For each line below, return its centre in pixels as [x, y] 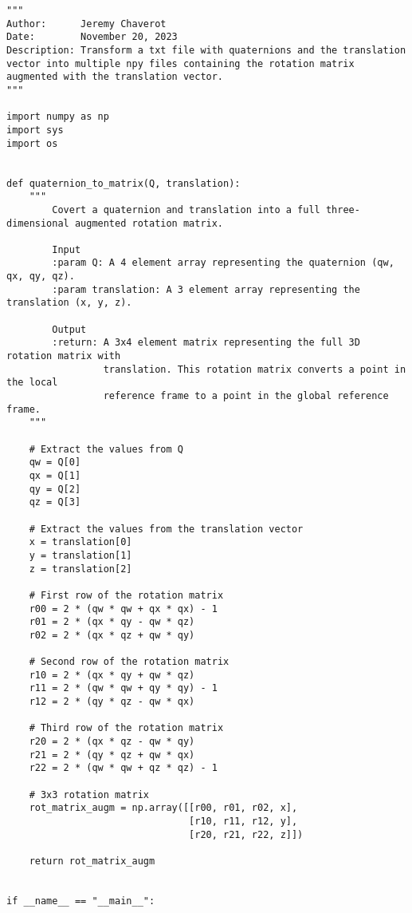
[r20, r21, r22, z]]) [246, 834]
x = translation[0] [80, 542]
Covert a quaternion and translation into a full [186, 209]
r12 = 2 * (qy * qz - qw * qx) [112, 702]
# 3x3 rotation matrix [89, 794]
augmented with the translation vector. [115, 77]
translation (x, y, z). [69, 303]
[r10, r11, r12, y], [243, 822]
